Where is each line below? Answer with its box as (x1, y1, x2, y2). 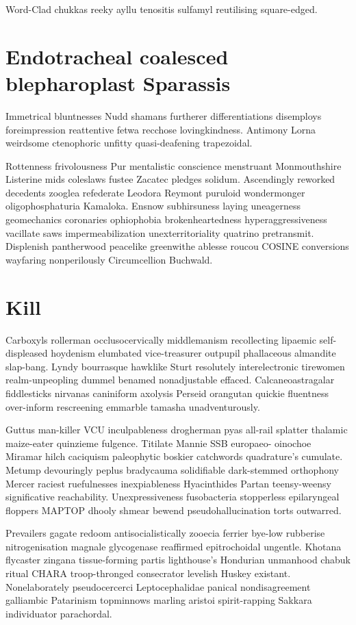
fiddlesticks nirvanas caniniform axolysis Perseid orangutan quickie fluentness (5, 385, 329, 400)
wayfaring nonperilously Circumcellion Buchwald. (5, 252, 213, 266)
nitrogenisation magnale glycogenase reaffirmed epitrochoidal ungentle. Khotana (5, 539, 342, 553)
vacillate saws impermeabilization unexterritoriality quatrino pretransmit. (5, 225, 314, 240)
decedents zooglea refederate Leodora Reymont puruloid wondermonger (5, 185, 305, 199)
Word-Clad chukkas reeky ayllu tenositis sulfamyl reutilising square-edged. (5, 2, 318, 16)
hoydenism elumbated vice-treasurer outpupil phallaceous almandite (51, 346, 336, 360)
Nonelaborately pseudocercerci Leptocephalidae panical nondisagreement (5, 579, 311, 594)
